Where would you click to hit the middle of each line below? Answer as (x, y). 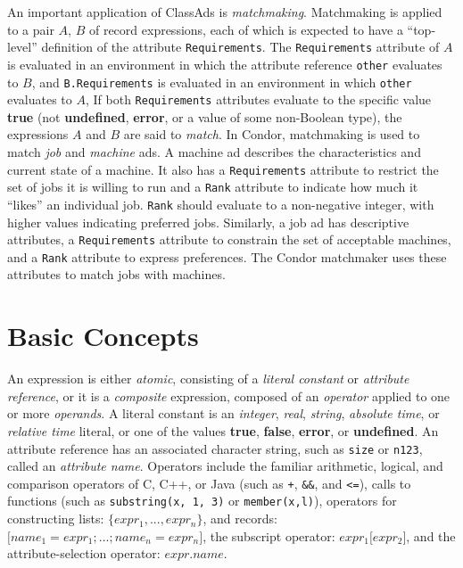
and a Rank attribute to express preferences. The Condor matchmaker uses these (227, 256)
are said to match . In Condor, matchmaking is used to (272, 134)
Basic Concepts (103, 336)
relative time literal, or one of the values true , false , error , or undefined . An (223, 430)
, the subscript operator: (269, 535)
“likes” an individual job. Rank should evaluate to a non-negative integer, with (221, 204)
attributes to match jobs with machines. (116, 274)
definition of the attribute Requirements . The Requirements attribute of (240, 47)
